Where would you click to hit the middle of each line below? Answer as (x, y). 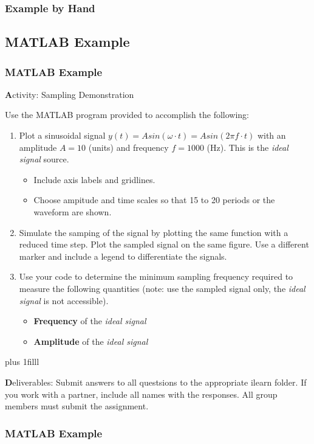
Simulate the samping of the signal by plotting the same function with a (154, 232)
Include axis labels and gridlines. (94, 179)
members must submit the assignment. (77, 406)
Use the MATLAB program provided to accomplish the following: (127, 115)
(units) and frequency (128, 147)
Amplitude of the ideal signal (91, 341)
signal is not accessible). (64, 300)
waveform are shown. (73, 212)
